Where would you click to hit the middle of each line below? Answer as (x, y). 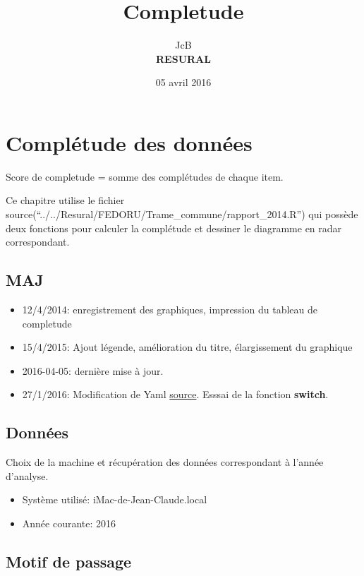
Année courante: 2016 (69, 523)
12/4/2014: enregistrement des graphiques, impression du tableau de (170, 310)
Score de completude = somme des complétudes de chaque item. (145, 176)
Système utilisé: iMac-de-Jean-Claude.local (115, 499)
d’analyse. (27, 475)
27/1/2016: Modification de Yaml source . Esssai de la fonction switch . (175, 394)
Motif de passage (69, 561)
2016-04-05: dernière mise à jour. (93, 370)
